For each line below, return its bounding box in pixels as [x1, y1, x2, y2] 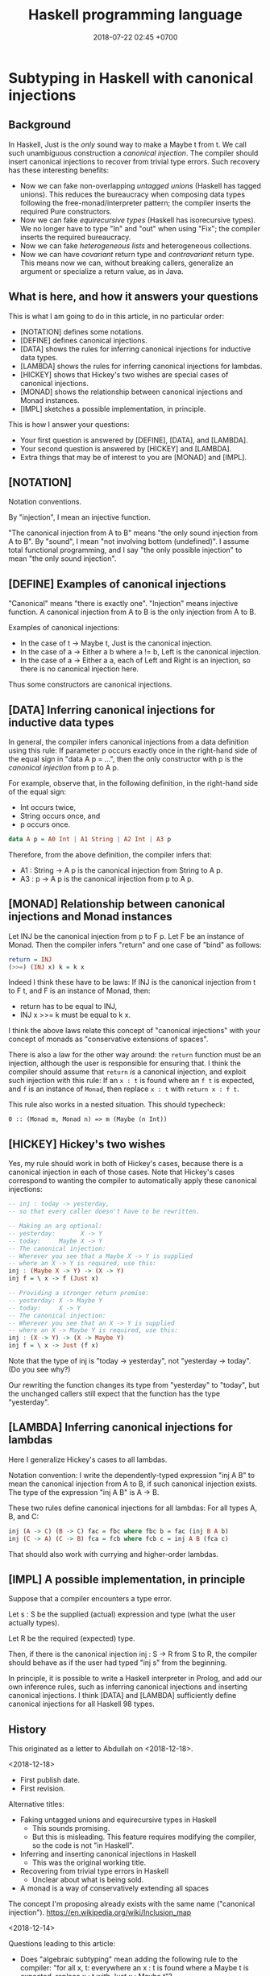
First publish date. [19, 1775, 81, 1785]
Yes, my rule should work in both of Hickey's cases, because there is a [8, 1159, 243, 1169]
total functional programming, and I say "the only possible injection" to [8, 546, 243, 555]
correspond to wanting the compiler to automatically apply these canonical [8, 1176, 257, 1185]
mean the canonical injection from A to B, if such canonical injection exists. [8, 1479, 258, 1488]
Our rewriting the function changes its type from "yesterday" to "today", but [8, 1380, 260, 1389]
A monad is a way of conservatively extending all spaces [19, 1883, 210, 1893]
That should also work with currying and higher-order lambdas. [8, 1549, 219, 1559]
